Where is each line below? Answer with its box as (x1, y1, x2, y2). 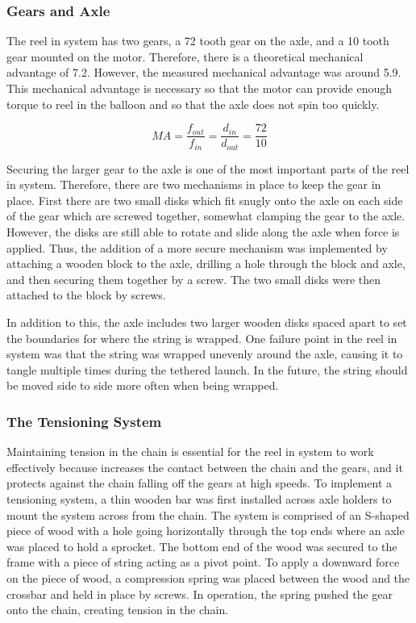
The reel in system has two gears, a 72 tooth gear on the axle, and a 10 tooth (6, 32, 389, 49)
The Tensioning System (6, 411, 162, 431)
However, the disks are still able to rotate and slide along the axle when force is (6, 224, 400, 240)
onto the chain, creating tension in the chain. (6, 601, 229, 618)
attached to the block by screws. (6, 286, 166, 303)
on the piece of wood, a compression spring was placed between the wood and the (6, 569, 410, 586)
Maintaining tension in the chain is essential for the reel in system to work (6, 443, 374, 460)
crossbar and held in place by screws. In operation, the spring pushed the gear (6, 585, 393, 602)
